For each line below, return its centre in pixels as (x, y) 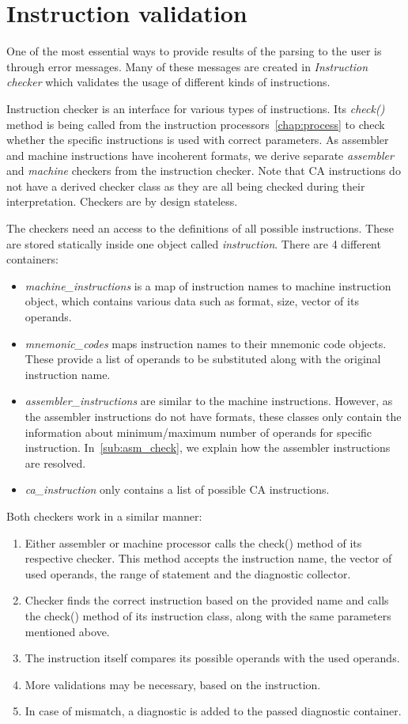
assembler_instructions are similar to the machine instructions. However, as (209, 401)
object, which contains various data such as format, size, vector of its (192, 301)
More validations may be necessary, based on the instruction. (173, 684)
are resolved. (55, 462)
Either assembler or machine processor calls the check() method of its (193, 542)
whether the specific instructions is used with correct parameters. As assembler (198, 140)
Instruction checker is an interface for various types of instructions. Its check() (196, 108)
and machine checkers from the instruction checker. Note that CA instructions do (204, 171)
